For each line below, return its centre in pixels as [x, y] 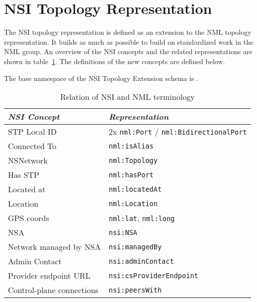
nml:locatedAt [135, 189]
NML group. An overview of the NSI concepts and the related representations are [128, 51]
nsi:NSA [123, 232]
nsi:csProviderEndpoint [153, 275]
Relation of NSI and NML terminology [127, 97]
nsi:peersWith [135, 290]
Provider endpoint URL [49, 276]
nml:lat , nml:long [142, 218]
